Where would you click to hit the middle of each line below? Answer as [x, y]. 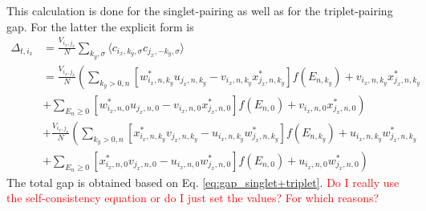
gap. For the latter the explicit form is [100, 26]
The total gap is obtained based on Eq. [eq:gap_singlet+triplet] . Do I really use [203, 182]
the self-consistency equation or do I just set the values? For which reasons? [193, 198]
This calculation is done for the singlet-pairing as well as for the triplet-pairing [200, 10]
